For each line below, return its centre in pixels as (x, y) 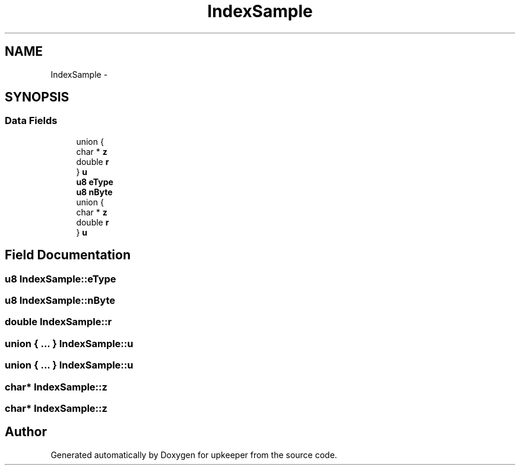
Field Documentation (68, 255)
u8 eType (95, 182)
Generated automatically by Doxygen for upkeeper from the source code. (194, 455)
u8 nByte (94, 192)
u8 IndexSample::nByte (60, 301)
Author (26, 432)
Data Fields (31, 121)
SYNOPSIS (37, 97)
